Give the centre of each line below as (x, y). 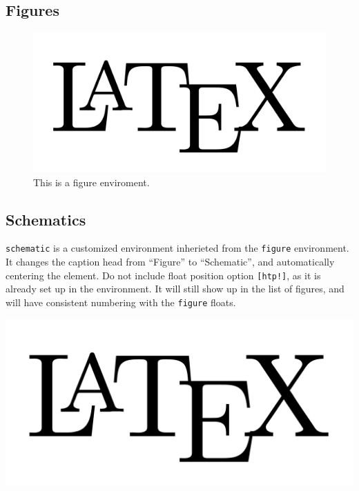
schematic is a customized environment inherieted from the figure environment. (177, 248)
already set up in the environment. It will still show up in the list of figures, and (175, 289)
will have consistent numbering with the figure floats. (121, 302)
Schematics (46, 219)
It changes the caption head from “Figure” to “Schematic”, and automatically (170, 262)
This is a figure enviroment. (91, 182)
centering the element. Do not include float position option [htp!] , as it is (163, 275)
